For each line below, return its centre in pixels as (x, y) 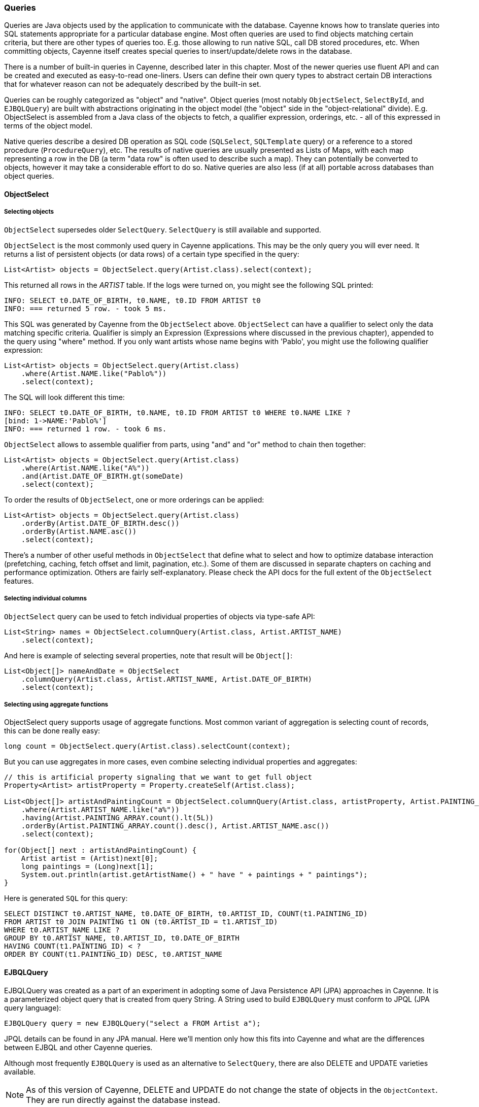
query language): (33, 1008)
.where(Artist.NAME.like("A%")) (85, 468)
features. (19, 581)
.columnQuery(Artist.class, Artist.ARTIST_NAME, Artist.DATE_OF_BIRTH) (166, 679)
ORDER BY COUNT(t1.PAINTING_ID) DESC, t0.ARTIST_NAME (113, 954)
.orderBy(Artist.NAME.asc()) (79, 531)
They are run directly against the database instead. (123, 1100)
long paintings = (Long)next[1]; (88, 867)
